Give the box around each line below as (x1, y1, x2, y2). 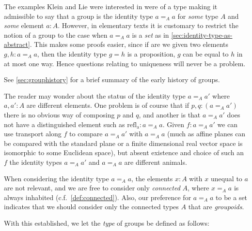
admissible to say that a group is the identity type (4, 11, 153, 21)
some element (4, 20, 44, 30)
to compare (69, 129, 103, 139)
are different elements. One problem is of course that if (26, 100, 189, 110)
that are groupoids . (188, 202, 244, 212)
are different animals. (124, 157, 187, 167)
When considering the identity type (4, 173, 109, 183)
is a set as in (132, 29, 169, 40)
